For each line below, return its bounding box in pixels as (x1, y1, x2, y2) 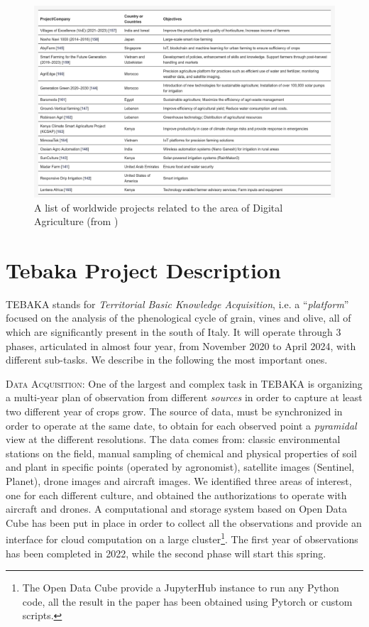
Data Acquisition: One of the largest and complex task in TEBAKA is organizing (6, 376, 363, 391)
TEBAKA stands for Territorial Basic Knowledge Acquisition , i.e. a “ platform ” (6, 296, 349, 311)
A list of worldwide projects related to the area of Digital (34, 200, 283, 214)
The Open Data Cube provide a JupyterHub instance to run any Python (22, 580, 339, 595)
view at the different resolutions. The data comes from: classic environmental (6, 432, 341, 447)
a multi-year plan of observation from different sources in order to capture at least (6, 390, 363, 405)
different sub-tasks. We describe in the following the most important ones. (6, 352, 328, 367)
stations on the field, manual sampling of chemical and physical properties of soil (6, 445, 357, 460)
